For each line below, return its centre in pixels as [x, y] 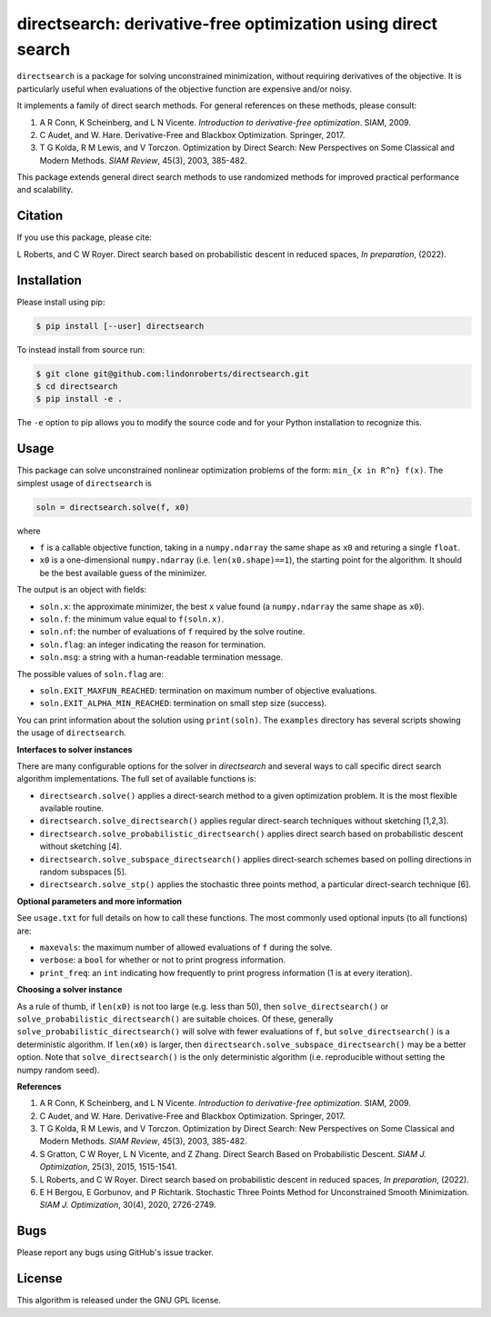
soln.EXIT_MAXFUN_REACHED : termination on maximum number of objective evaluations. [208, 690]
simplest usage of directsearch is [84, 483]
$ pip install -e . [79, 399]
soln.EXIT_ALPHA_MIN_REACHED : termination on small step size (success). [183, 703]
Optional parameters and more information [99, 901]
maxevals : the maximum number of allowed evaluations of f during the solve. [186, 947]
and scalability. [45, 190]
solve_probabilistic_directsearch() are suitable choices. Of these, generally [175, 1019]
